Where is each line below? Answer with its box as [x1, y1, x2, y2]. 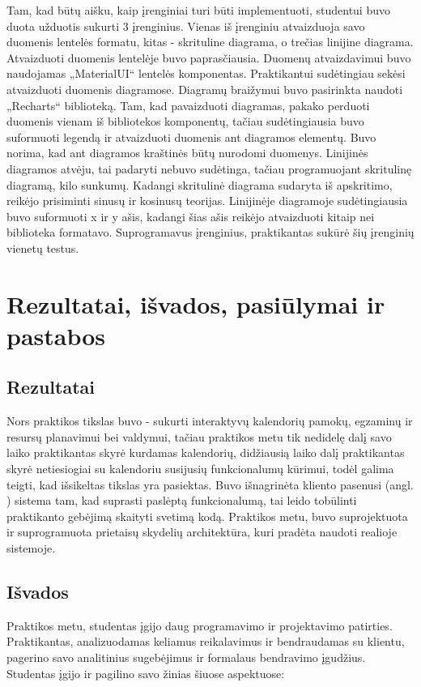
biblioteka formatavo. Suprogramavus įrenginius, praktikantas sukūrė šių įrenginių [6, 224, 415, 241]
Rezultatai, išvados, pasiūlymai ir [6, 287, 385, 320]
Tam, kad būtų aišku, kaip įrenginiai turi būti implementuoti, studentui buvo [6, 2, 390, 18]
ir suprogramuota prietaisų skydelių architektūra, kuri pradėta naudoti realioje [6, 523, 398, 540]
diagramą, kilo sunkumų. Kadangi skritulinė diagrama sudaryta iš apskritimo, [6, 176, 393, 193]
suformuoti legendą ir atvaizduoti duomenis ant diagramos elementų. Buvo [6, 128, 376, 145]
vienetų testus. [6, 239, 79, 256]
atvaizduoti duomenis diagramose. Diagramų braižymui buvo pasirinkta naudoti [6, 80, 403, 97]
